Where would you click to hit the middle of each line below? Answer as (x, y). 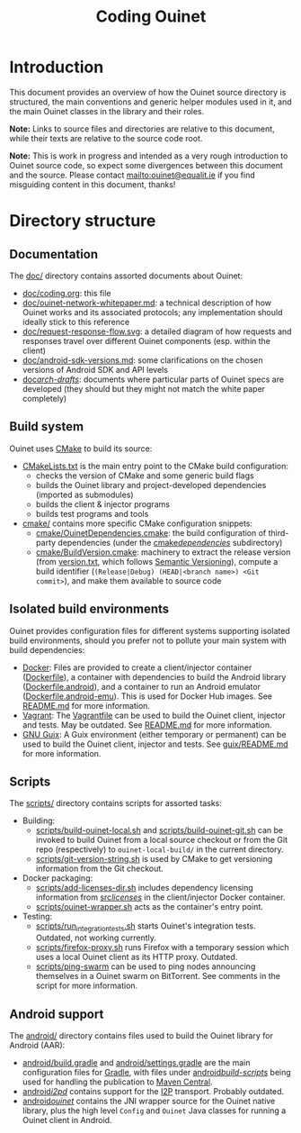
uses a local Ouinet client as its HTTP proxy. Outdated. (137, 957)
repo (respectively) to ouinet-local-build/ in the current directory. (160, 849)
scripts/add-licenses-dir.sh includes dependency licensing (144, 888)
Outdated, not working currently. (96, 938)
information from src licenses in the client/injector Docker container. (160, 897)
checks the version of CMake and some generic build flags (145, 476)
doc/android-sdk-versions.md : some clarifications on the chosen (142, 360)
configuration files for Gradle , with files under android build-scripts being (157, 1072)
